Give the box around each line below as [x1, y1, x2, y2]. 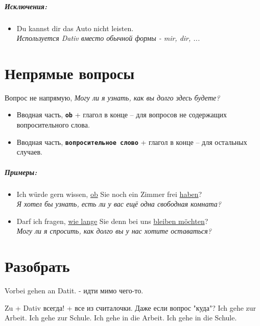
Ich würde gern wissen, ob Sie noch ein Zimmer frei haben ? [16, 188, 202, 199]
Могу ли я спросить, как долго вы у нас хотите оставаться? [16, 225, 211, 236]
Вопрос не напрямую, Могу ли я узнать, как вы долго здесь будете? [5, 92, 220, 103]
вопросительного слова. [16, 119, 90, 130]
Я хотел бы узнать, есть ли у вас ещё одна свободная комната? [16, 198, 221, 209]
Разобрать [5, 256, 70, 277]
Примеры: [5, 166, 37, 177]
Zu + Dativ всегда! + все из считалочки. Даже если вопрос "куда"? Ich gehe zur [5, 302, 256, 313]
